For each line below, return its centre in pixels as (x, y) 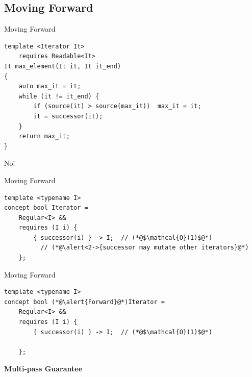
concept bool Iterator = (46, 208)
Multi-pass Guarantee (43, 369)
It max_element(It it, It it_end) (63, 66)
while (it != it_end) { (59, 96)
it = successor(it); (68, 116)
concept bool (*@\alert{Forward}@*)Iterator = (84, 302)
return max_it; (44, 136)
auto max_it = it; (50, 86)
